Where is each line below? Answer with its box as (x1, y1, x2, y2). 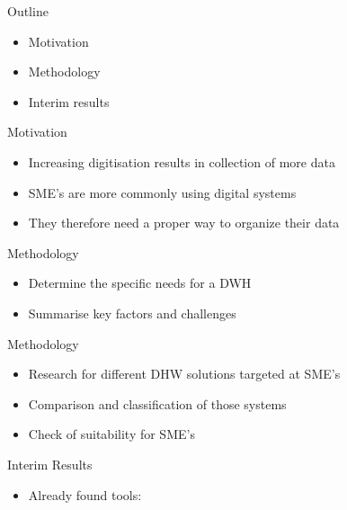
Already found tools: (28, 485, 142, 504)
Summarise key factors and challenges (28, 303, 236, 322)
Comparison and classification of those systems (28, 394, 287, 413)
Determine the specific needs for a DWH (28, 273, 252, 292)
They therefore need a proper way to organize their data (28, 213, 340, 232)
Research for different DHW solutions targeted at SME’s (28, 364, 341, 383)
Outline (7, 2, 49, 20)
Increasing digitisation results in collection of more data (28, 152, 335, 171)
